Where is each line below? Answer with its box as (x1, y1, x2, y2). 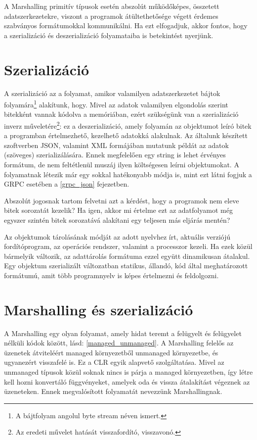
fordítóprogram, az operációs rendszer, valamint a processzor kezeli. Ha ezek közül (4, 241, 253, 251)
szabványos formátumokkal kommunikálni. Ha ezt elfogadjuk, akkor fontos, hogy (4, 20, 248, 31)
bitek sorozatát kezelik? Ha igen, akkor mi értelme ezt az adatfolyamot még (4, 205, 233, 215)
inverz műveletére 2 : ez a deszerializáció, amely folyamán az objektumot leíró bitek (4, 119, 252, 131)
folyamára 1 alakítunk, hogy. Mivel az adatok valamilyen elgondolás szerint (4, 98, 228, 109)
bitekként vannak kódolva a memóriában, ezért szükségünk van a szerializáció (4, 109, 239, 119)
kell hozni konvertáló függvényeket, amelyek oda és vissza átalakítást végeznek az (4, 376, 250, 387)
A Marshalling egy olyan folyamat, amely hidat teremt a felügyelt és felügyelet (4, 328, 242, 338)
